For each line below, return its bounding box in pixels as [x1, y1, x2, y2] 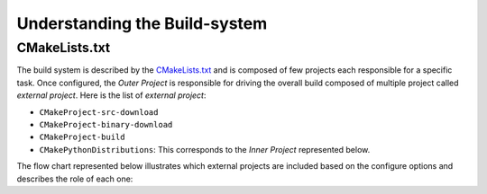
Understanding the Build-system [16, 13, 268, 33]
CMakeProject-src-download [39, 107, 159, 117]
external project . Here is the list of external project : [16, 90, 207, 101]
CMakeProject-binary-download [39, 119, 173, 129]
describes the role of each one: [16, 173, 133, 184]
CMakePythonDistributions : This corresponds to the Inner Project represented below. [39, 144, 371, 154]
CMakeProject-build [39, 132, 125, 143]
